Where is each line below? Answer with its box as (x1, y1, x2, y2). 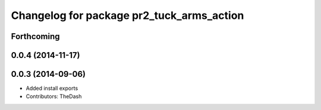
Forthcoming (11, 31, 60, 41)
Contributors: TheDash (26, 93, 82, 100)
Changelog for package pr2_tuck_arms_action (11, 9, 244, 22)
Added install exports (26, 85, 78, 92)
